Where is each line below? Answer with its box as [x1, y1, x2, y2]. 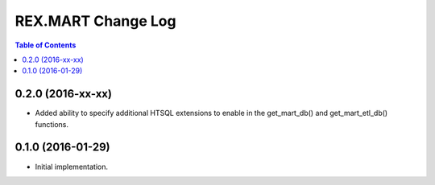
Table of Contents [14, 40, 77, 50]
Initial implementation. [35, 162, 109, 171]
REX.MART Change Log [14, 12, 176, 30]
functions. [35, 119, 68, 129]
